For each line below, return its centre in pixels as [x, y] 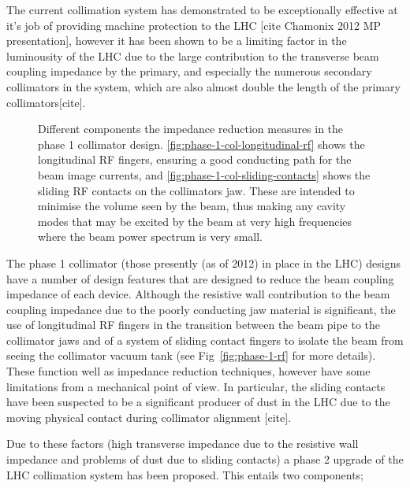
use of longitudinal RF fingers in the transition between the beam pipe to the [193, 325]
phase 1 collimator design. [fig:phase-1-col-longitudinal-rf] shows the [201, 144]
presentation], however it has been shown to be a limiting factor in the [177, 41]
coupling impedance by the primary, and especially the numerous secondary [189, 71]
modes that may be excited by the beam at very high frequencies [195, 221]
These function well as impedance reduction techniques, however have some [188, 371]
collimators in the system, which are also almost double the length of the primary [203, 86]
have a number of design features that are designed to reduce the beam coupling [200, 278]
